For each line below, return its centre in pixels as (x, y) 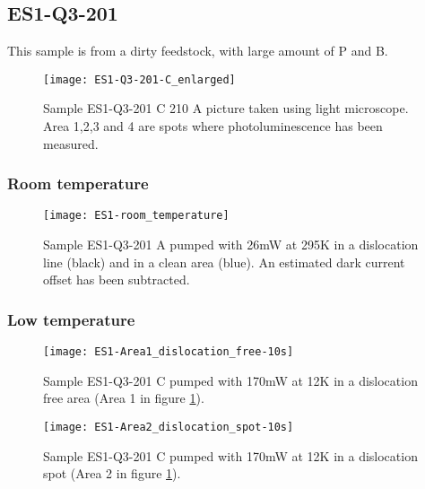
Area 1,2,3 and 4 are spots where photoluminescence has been (213, 126)
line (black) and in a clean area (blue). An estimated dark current (224, 262)
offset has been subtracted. (117, 279)
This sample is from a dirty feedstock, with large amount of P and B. (198, 51)
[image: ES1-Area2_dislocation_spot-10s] (169, 427)
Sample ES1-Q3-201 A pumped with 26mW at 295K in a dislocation (231, 244)
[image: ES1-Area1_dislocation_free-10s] (169, 352)
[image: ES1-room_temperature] (136, 216)
